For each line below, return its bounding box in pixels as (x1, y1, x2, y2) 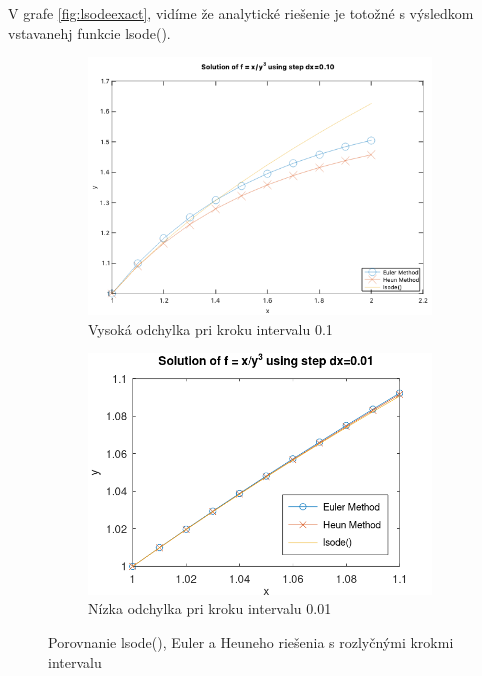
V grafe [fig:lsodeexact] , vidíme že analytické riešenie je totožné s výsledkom (8, 3, 474, 23)
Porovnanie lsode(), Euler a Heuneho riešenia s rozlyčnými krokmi (48, 631, 454, 652)
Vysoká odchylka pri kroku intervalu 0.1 (88, 318, 333, 339)
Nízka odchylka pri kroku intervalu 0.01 (88, 598, 332, 619)
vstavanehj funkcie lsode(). (8, 22, 171, 43)
